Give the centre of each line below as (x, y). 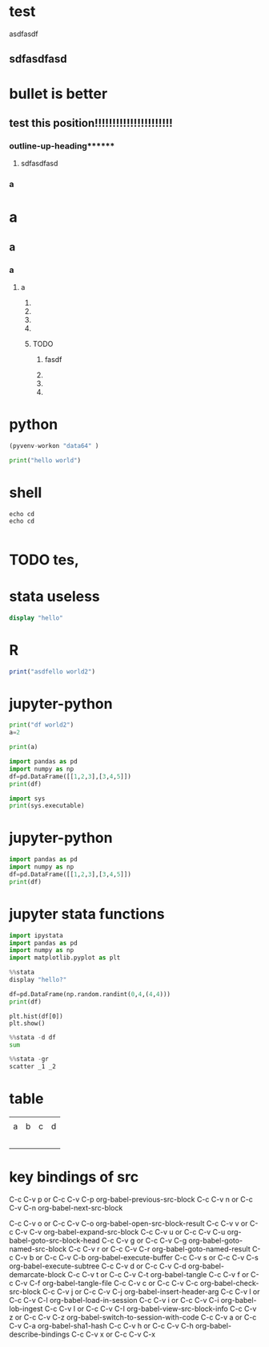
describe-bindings (40, 1334)
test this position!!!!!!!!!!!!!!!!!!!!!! (91, 123)
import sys (27, 798)
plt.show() (27, 1023)
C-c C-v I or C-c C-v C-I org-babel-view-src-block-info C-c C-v (151, 1308)
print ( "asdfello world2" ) (52, 671)
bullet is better (58, 94)
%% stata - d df (33, 1037)
